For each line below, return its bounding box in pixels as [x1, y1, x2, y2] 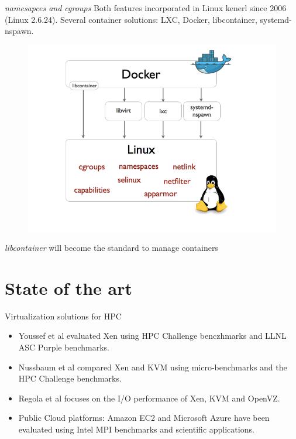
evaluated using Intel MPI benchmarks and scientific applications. [18, 423, 254, 435]
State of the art [5, 275, 133, 300]
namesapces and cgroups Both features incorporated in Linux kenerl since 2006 [5, 2, 287, 13]
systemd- [260, 13, 292, 25]
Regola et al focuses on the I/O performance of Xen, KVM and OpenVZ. [18, 392, 280, 404]
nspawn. [5, 25, 34, 37]
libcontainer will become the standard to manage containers [5, 241, 218, 254]
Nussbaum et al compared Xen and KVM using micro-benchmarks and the [18, 360, 287, 373]
